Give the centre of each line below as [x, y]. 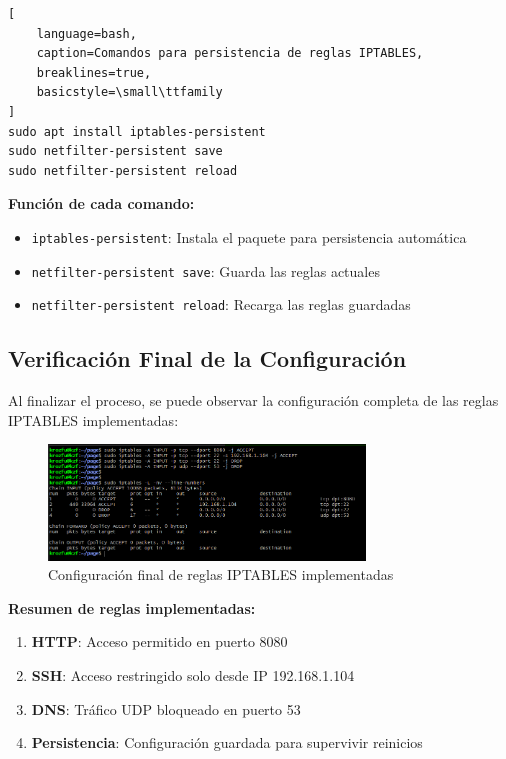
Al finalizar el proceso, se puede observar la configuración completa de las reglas [253, 400]
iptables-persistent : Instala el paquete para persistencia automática [249, 236]
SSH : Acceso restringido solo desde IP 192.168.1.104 [193, 674]
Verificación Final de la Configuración [207, 358]
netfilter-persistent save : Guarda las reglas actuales [205, 270]
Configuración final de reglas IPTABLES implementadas [221, 574]
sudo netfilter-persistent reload [123, 170]
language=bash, [86, 33]
